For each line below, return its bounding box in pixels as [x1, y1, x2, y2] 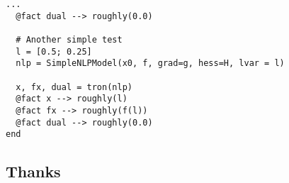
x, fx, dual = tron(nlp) [16, 82, 132, 92]
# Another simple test [16, 34, 123, 45]
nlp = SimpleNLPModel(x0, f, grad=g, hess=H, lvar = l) [16, 58, 285, 69]
